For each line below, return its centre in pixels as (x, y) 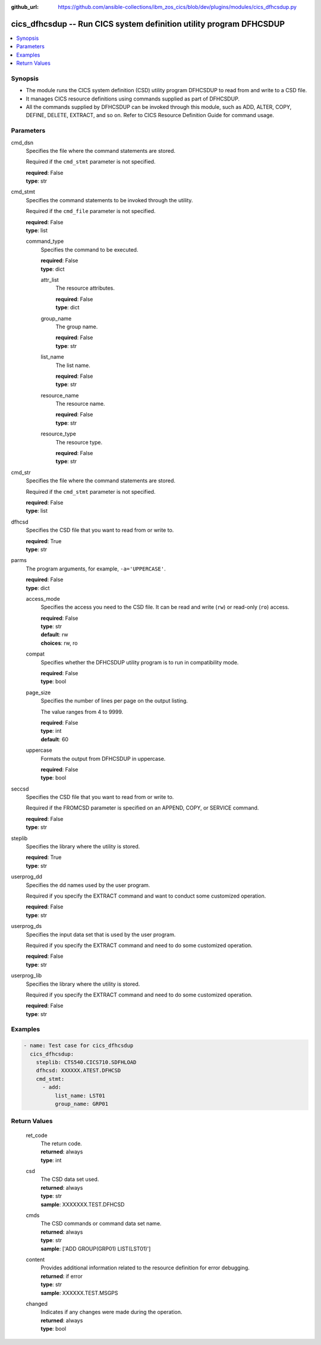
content (35, 1259)
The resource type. (79, 442)
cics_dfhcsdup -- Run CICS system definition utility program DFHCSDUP (148, 24)
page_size (38, 692)
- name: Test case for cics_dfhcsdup (78, 1046)
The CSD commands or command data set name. (101, 1224)
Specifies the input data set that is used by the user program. (101, 935)
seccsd (20, 789)
